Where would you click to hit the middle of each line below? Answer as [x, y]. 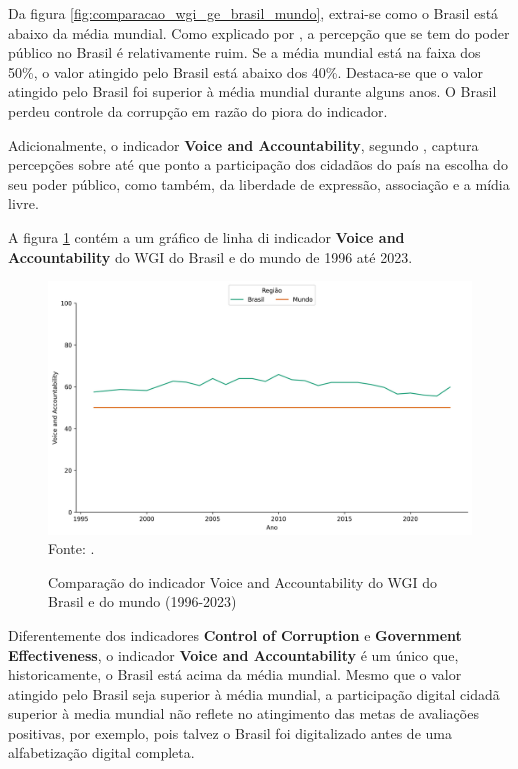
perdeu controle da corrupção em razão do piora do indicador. [198, 110]
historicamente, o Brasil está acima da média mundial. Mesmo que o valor [235, 674]
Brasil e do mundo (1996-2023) [142, 601]
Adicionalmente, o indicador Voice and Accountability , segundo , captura [243, 144]
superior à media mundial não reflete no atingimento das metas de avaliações [243, 713]
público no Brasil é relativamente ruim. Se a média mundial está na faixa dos [244, 52]
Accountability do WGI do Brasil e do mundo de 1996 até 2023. [210, 256]
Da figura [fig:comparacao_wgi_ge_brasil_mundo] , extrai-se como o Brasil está [253, 13]
